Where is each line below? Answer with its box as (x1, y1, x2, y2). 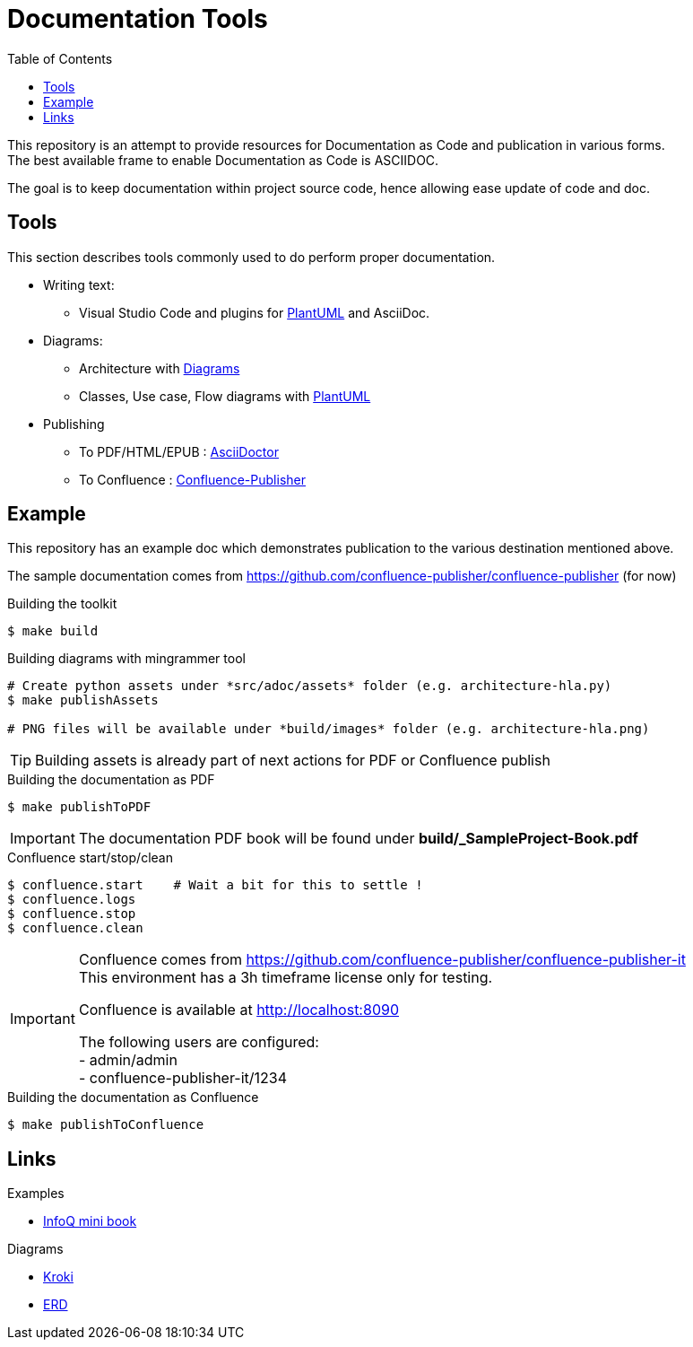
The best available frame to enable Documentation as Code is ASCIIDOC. (7, 152, 439, 168)
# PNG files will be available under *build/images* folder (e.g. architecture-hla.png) (7, 722, 650, 737)
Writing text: (43, 276, 115, 293)
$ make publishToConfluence (7, 1117, 204, 1133)
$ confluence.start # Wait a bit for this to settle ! (7, 878, 423, 893)
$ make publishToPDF (7, 800, 152, 815)
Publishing (43, 415, 105, 432)
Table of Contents (7, 50, 113, 66)
